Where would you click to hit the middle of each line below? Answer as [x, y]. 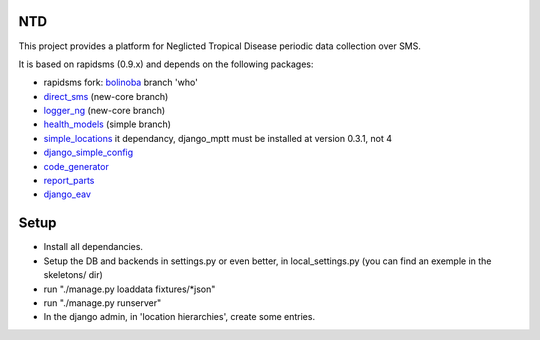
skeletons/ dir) [73, 275]
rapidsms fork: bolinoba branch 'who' [121, 82]
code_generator [76, 166]
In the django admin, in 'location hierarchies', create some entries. [179, 317]
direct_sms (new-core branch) [106, 96]
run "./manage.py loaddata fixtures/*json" [129, 289]
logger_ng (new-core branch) [104, 111]
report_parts [69, 181]
